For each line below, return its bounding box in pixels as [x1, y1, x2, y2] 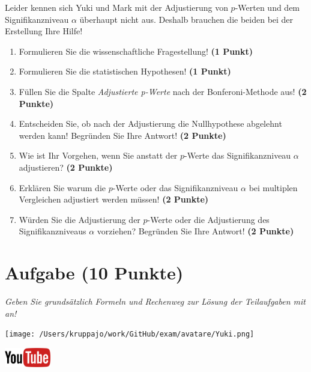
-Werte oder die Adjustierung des [147, 213, 270, 225]
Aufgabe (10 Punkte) [5, 260, 184, 285]
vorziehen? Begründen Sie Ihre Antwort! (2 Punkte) [97, 225, 294, 237]
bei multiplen [249, 181, 298, 194]
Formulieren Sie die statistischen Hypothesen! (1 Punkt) [19, 65, 231, 78]
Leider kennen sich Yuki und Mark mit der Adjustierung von [5, 1, 228, 13]
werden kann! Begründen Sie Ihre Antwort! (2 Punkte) [19, 129, 226, 141]
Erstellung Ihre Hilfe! [5, 25, 83, 37]
